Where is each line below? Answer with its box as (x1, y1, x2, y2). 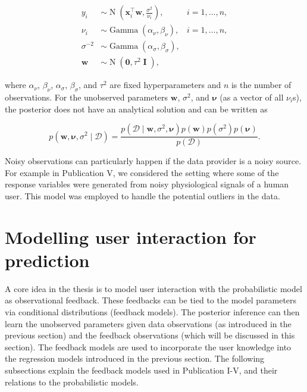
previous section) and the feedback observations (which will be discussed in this (5, 329, 295, 341)
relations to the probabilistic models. (5, 375, 139, 388)
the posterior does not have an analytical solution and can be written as (5, 102, 268, 115)
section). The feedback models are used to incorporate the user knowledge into (5, 340, 292, 353)
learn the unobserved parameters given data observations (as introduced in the (5, 317, 292, 330)
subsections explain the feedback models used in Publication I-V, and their (5, 363, 278, 376)
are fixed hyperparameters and (109, 79, 221, 91)
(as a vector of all (220, 90, 284, 103)
